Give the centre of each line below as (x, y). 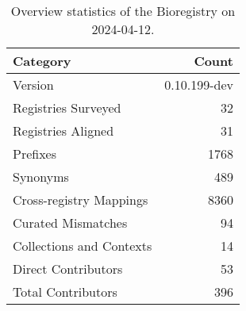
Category (42, 61)
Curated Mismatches (70, 223)
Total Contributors (65, 292)
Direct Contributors (68, 269)
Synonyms (41, 177)
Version (33, 84)
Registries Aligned (63, 131)
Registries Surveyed (67, 108)
